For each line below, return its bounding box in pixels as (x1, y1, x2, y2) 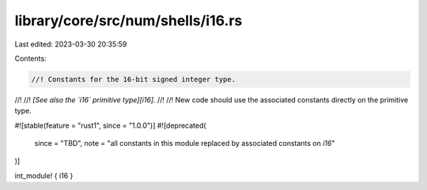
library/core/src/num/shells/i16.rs (14, 12, 243, 29)
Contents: (14, 54, 47, 63)
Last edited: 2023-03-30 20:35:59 (14, 39, 127, 49)
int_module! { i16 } (14, 170, 74, 181)
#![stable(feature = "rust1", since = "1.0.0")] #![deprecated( (14, 121, 206, 130)
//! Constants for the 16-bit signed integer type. (31, 75, 236, 84)
